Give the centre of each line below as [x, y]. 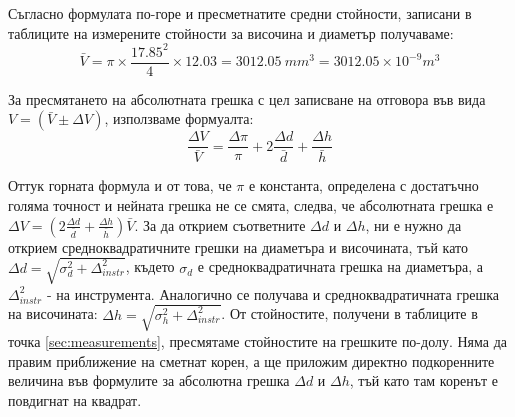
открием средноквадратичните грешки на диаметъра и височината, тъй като [238, 246]
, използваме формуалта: [179, 118]
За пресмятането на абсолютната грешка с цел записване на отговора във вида [247, 98]
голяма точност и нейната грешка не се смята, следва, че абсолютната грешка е [251, 205]
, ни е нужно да [413, 224]
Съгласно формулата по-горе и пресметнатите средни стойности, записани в [240, 13]
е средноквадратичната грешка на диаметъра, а [340, 266]
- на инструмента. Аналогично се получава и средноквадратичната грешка [273, 293]
